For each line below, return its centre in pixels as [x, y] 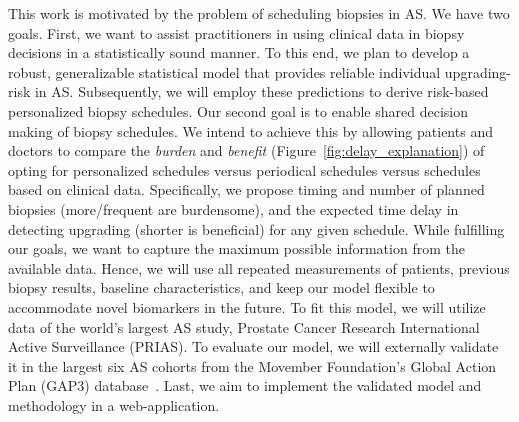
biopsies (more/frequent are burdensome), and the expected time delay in [233, 208]
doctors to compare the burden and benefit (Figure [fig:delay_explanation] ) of [246, 150]
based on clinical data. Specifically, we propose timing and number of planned [246, 189]
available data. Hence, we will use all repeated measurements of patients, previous [259, 267]
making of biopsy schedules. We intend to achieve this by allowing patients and [250, 130]
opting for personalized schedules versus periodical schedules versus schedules [244, 169]
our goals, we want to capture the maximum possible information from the [236, 248]
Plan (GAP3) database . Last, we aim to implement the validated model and [245, 385]
